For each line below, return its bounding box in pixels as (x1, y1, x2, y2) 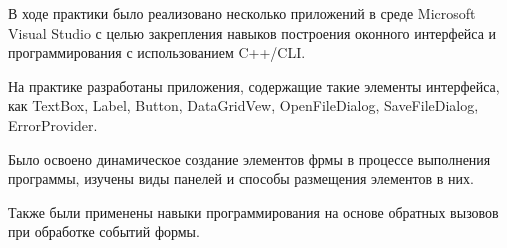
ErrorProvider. (8, 114, 98, 135)
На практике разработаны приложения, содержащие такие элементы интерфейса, (8, 75, 500, 96)
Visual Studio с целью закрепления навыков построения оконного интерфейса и (8, 22, 497, 43)
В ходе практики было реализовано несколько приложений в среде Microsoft (8, 3, 476, 23)
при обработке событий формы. (8, 221, 200, 242)
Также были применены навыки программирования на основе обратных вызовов (8, 201, 499, 222)
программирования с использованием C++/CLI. (8, 42, 306, 63)
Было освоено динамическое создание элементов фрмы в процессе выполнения (8, 148, 491, 169)
